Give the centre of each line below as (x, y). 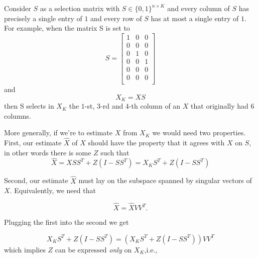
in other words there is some (48, 152)
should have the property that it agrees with (156, 143)
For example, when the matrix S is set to (67, 28)
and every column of (199, 8)
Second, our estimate (36, 180)
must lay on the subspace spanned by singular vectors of (165, 180)
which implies (25, 249)
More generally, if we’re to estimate (58, 133)
